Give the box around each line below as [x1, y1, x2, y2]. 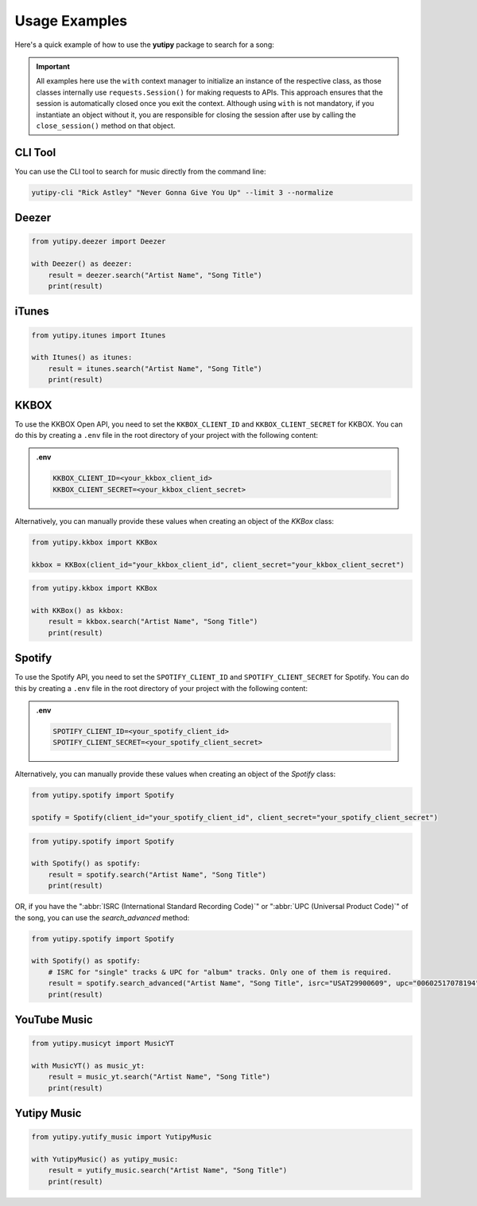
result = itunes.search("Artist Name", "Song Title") [48, 364, 262, 373]
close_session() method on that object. [36, 120, 176, 131]
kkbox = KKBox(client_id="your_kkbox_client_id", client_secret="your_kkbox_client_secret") [31, 560, 405, 569]
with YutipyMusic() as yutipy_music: [31, 1155, 179, 1164]
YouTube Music [14, 1013, 93, 1026]
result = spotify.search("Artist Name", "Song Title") [48, 870, 266, 879]
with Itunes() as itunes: [31, 353, 133, 362]
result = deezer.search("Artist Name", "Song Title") [48, 271, 262, 279]
